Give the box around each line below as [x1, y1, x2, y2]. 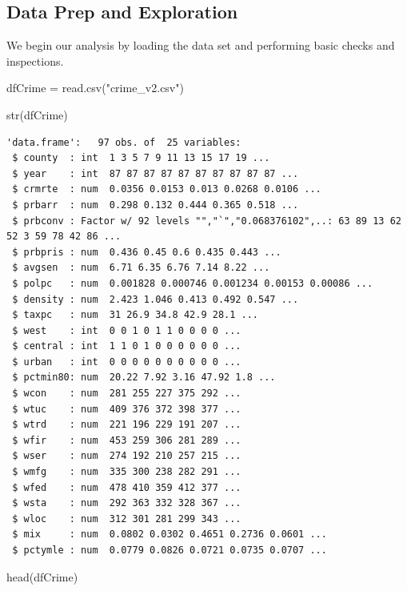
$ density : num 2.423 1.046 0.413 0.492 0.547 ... [12, 293, 299, 305]
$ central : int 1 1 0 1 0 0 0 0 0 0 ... [12, 340, 241, 352]
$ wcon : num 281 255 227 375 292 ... [12, 388, 241, 400]
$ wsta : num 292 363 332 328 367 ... [12, 497, 241, 509]
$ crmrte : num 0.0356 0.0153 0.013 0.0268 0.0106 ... [12, 183, 321, 195]
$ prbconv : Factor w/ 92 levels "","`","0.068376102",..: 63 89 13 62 [12, 215, 401, 227]
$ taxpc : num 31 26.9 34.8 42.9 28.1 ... [12, 309, 258, 321]
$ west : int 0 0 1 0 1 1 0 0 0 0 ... [12, 324, 241, 336]
